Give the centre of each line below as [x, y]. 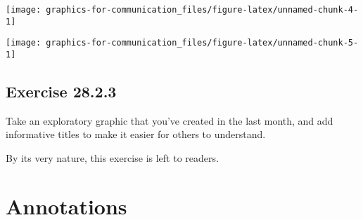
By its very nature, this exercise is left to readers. [112, 158]
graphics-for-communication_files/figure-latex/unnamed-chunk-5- [202, 43]
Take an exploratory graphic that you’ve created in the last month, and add [170, 120]
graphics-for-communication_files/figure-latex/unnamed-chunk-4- [202, 10]
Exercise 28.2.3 [61, 91]
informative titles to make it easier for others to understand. [136, 134]
